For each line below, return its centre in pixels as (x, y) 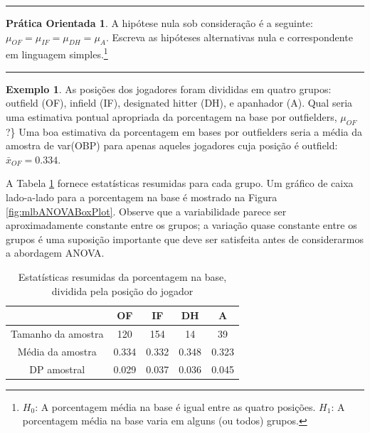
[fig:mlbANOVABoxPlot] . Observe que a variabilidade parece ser (146, 211)
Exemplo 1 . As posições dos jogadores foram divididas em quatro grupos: (169, 89)
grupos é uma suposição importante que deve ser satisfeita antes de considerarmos (185, 239)
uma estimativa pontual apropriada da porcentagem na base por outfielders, (171, 116)
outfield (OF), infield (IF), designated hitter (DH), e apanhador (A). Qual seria (179, 103)
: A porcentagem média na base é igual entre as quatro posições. (175, 406)
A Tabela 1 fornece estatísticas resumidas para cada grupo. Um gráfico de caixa (180, 183)
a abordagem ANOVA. (55, 253)
